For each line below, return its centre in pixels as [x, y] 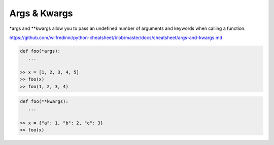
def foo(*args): [40, 51]
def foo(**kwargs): [44, 102]
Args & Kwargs [41, 13]
